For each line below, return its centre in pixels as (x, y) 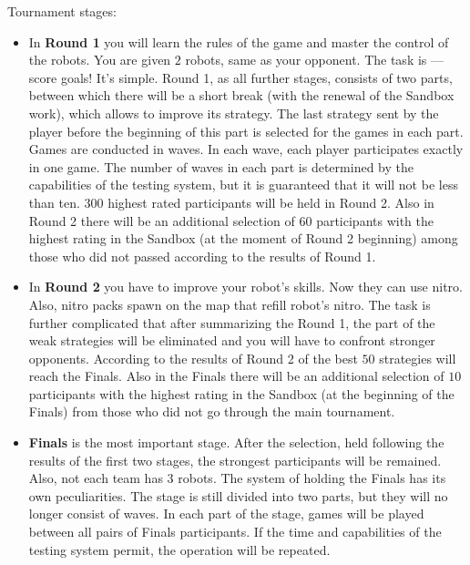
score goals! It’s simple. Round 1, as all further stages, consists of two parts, (240, 77)
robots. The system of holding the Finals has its (312, 478)
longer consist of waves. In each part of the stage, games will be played (226, 514)
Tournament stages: (62, 11)
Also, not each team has (96, 478)
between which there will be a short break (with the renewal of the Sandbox (241, 95)
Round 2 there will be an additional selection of (162, 220)
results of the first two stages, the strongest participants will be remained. (235, 460)
